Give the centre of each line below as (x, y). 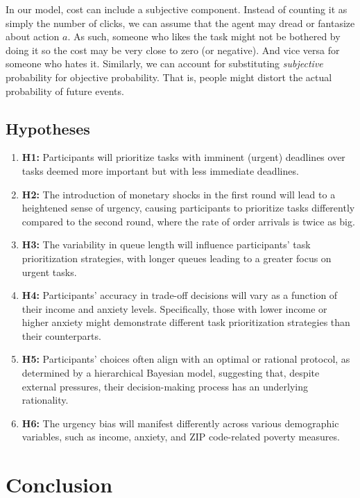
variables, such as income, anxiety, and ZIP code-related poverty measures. (181, 437)
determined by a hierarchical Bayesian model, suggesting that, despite (171, 373)
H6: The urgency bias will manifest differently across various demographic (180, 423)
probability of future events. (65, 91)
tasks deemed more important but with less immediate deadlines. (160, 170)
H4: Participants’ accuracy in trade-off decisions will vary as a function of (180, 295)
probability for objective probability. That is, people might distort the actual (169, 77)
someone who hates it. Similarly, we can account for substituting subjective (164, 63)
